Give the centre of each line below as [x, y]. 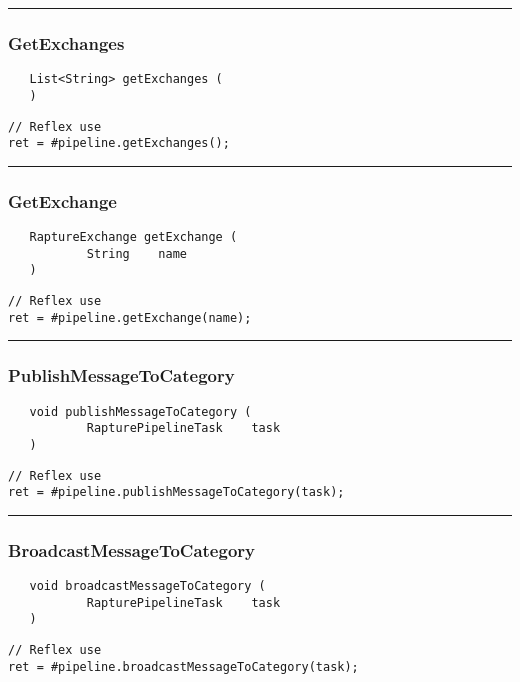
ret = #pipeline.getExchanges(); [119, 143]
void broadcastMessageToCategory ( [147, 586]
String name [136, 253]
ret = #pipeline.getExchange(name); [130, 317]
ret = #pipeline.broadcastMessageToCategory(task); [183, 666]
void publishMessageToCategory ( [140, 411]
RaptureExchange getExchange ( [133, 237]
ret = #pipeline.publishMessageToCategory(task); [176, 492]
